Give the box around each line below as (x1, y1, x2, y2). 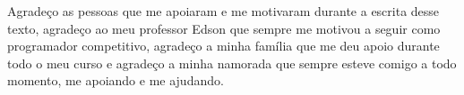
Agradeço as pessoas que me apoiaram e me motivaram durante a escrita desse (7, 2, 440, 20)
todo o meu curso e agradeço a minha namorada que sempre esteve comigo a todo (7, 53, 457, 72)
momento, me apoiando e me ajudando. (7, 71, 224, 90)
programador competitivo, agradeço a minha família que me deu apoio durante (7, 36, 440, 55)
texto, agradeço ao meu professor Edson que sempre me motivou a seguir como (7, 19, 441, 37)
